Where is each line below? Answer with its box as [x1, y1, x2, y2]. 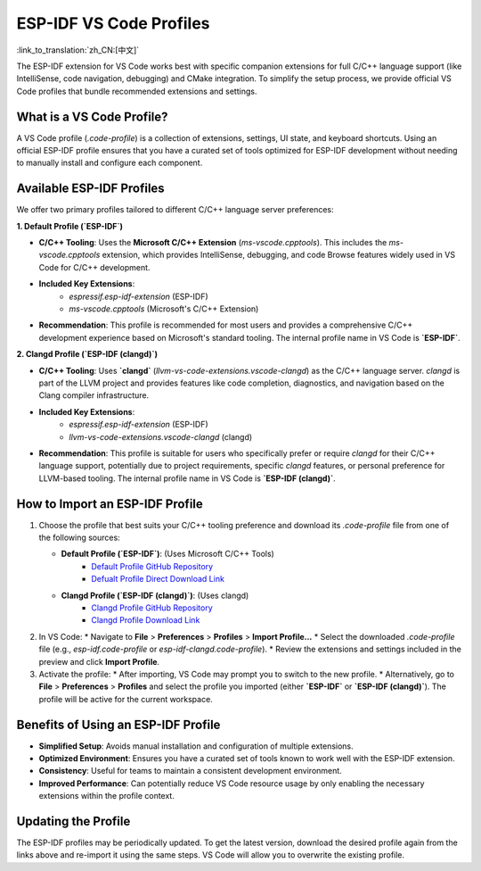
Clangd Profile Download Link [91, 615, 200, 626]
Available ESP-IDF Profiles [16, 181, 165, 196]
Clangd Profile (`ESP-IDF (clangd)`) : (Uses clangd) [61, 590, 249, 601]
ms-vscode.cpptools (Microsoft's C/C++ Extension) [69, 303, 259, 314]
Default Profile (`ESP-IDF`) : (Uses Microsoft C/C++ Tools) [61, 549, 275, 560]
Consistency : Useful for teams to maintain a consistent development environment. [38, 766, 342, 776]
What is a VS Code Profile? [16, 109, 168, 124]
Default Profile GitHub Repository [91, 560, 214, 571]
